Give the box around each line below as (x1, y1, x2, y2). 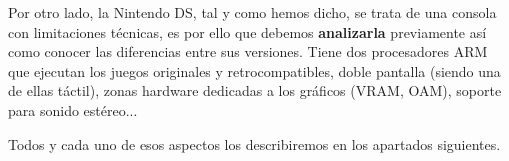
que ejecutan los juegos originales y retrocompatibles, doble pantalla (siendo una (8, 60, 501, 81)
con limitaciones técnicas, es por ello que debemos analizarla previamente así (8, 21, 487, 42)
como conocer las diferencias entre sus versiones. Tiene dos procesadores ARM (8, 41, 488, 62)
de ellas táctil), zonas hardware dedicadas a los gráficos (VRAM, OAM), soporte (8, 80, 502, 101)
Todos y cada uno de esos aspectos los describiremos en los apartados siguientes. (8, 133, 501, 154)
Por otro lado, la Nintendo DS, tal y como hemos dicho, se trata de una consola (8, 2, 497, 22)
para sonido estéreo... (8, 99, 138, 120)
